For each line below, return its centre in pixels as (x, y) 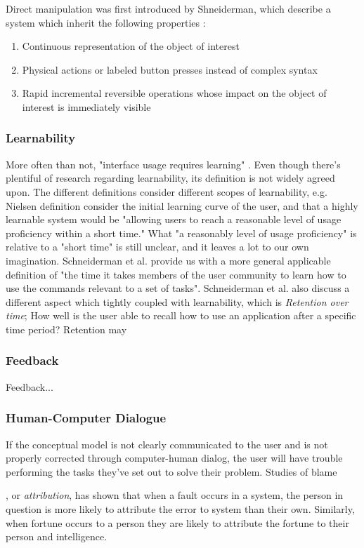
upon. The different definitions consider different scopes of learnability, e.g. (167, 191)
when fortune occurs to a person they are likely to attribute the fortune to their (177, 522)
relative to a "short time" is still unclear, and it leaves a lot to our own (157, 247)
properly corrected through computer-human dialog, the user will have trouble (174, 458)
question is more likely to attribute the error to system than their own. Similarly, (180, 508)
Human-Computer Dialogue (86, 418)
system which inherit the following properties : (106, 22)
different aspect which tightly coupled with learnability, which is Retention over (177, 301)
